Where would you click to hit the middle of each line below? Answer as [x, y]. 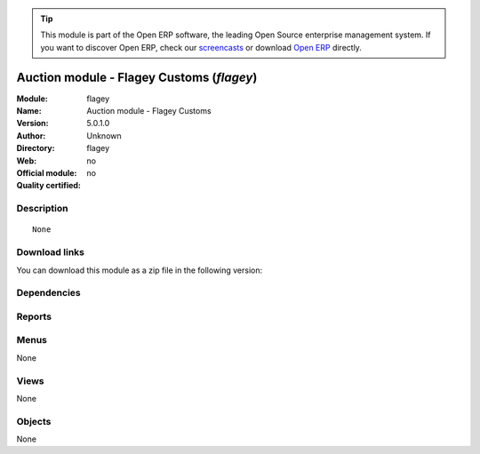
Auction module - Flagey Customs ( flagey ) [137, 77]
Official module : [47, 173]
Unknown [104, 135]
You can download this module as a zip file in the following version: [140, 270]
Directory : [36, 148]
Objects [34, 421]
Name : [29, 111]
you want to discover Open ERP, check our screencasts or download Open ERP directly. [201, 47]
